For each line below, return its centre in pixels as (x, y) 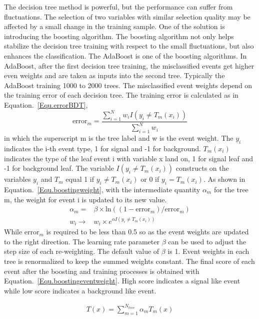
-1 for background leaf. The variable (59, 168)
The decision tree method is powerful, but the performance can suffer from (118, 7)
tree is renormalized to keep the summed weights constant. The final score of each (129, 261)
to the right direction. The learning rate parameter (82, 241)
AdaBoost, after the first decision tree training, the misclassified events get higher (129, 65)
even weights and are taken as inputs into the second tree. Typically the (114, 75)
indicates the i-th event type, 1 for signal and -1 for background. (102, 148)
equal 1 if (80, 179)
